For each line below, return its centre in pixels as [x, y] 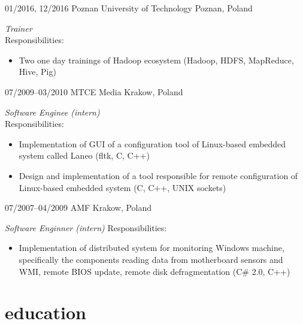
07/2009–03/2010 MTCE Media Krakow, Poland [94, 91]
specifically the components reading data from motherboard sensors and [151, 259]
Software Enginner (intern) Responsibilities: [86, 227]
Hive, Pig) [37, 72]
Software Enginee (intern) [52, 112]
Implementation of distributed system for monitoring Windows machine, [151, 248]
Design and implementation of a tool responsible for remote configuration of [158, 175]
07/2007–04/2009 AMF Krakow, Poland [78, 208]
